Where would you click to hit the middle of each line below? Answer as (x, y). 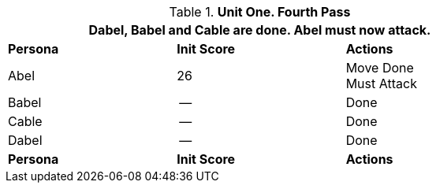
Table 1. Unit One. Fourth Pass (260, 12)
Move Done (380, 68)
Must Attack (381, 83)
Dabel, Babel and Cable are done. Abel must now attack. (260, 30)
